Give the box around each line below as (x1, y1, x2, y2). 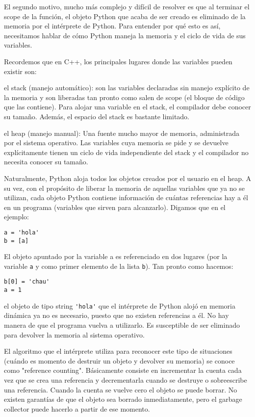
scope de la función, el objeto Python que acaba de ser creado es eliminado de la (4, 11, 246, 21)
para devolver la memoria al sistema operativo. (4, 329, 145, 339)
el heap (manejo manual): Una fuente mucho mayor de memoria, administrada (4, 128, 240, 138)
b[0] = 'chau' (4, 278, 50, 286)
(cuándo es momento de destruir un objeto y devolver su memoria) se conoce (4, 355, 235, 365)
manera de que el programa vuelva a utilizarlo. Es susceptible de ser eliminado (4, 320, 240, 330)
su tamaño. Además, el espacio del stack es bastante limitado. (4, 111, 190, 121)
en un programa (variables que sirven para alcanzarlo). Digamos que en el (4, 202, 226, 212)
